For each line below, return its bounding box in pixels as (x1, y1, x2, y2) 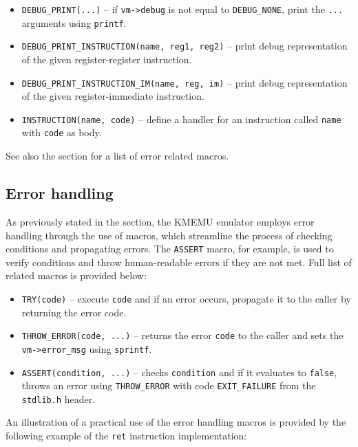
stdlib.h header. (21, 391, 96, 406)
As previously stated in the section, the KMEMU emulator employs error (6, 214, 315, 228)
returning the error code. (21, 305, 127, 319)
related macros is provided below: (6, 268, 147, 283)
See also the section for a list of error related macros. (6, 149, 229, 163)
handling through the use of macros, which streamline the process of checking (6, 228, 333, 242)
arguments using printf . (21, 15, 127, 30)
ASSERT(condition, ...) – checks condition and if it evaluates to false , (21, 364, 337, 379)
